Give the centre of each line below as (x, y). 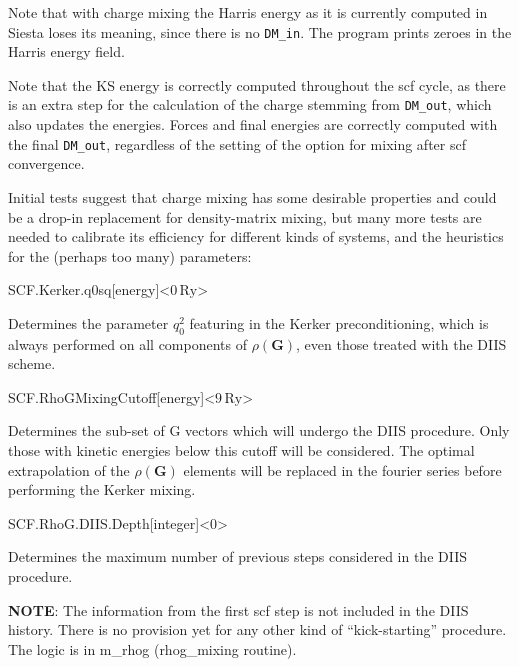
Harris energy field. (66, 51)
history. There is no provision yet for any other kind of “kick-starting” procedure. (257, 629)
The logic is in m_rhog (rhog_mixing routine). (152, 648)
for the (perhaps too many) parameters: (130, 255)
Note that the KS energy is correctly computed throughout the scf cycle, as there (257, 84)
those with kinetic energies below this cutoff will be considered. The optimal (241, 450)
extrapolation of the (69, 469)
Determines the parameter (88, 322)
